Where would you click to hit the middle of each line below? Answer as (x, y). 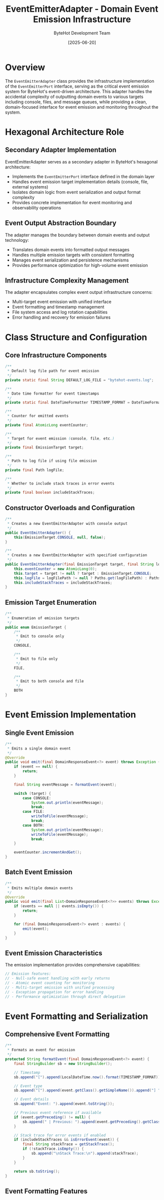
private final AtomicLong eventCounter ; (47, 425)
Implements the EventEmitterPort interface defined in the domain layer (83, 176)
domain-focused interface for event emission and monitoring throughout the (82, 107)
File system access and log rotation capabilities (60, 312)
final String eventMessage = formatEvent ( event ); (65, 784)
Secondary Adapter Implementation (61, 150)
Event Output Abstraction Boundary (61, 223)
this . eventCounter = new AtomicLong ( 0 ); (55, 569)
